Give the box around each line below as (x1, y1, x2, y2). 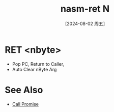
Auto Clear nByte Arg (12, 66, 57, 72)
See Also (5, 84, 43, 96)
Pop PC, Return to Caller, (12, 61, 65, 67)
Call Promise (12, 101, 39, 107)
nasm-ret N (60, 3, 110, 15)
